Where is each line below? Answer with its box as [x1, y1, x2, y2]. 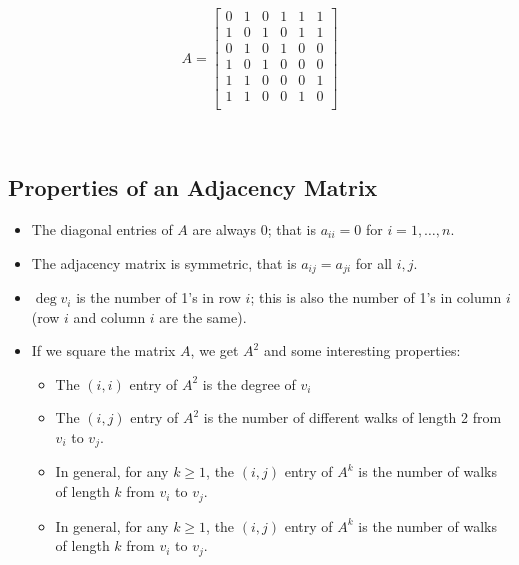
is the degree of [202, 373, 296, 394]
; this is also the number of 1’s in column [250, 287, 502, 308]
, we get [190, 340, 239, 361]
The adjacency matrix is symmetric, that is [31, 252, 297, 273]
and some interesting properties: [263, 340, 461, 361]
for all [355, 252, 392, 273]
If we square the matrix [31, 340, 176, 361]
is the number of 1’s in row [76, 287, 241, 308]
